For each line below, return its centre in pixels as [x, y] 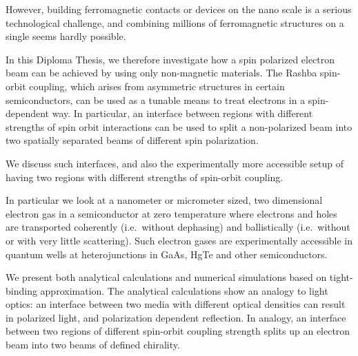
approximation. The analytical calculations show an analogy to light [184, 290]
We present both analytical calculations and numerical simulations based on [166, 277]
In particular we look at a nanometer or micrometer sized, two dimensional [164, 200]
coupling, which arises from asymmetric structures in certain [157, 86]
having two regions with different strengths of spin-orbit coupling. [145, 177]
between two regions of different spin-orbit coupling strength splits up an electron [178, 331]
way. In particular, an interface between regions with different [182, 113]
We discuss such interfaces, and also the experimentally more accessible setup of [175, 163]
